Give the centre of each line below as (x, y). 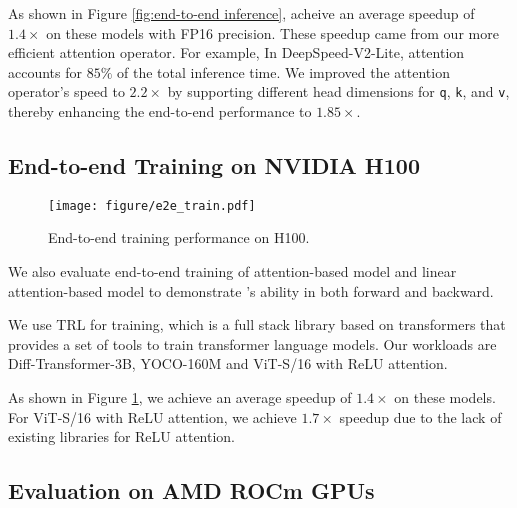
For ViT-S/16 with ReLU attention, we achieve (152, 416)
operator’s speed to (66, 91)
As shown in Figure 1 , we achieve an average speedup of (180, 397)
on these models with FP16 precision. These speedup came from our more (272, 32)
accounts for (45, 71)
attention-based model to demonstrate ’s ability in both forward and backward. (251, 290)
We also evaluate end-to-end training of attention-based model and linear (232, 271)
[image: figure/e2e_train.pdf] (152, 205)
